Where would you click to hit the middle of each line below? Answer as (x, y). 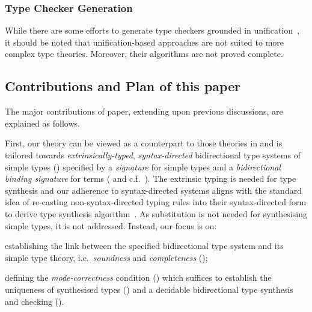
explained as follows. (42, 123)
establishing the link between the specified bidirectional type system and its (144, 246)
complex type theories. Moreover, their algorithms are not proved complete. (144, 54)
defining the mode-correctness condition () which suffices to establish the (138, 277)
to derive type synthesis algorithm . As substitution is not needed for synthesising (156, 213)
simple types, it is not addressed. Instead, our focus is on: (111, 225)
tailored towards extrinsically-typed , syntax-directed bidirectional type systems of (153, 154)
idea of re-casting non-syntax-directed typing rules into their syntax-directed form (156, 202)
